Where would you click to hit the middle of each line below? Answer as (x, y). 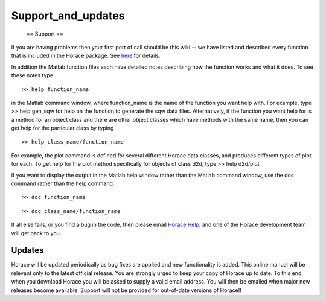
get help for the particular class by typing (62, 128)
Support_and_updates (68, 16)
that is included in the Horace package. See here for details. (86, 56)
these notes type (32, 75)
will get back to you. (36, 233)
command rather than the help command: (63, 183)
